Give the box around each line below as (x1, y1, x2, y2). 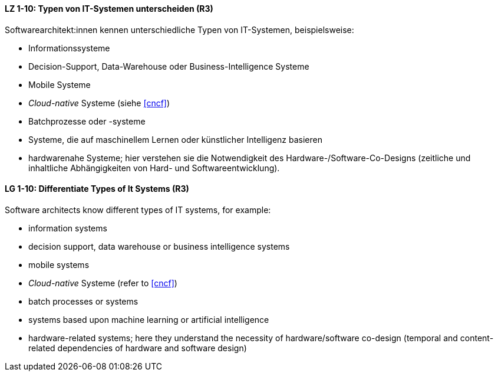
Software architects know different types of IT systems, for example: (5, 204, 271, 215)
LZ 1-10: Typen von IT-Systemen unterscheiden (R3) (5, 4, 213, 14)
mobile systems (28, 259, 90, 270)
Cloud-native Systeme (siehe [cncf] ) (28, 97, 170, 108)
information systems (28, 223, 107, 233)
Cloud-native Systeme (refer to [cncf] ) (28, 277, 177, 288)
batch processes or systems (28, 296, 138, 306)
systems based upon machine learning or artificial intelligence (28, 314, 269, 325)
